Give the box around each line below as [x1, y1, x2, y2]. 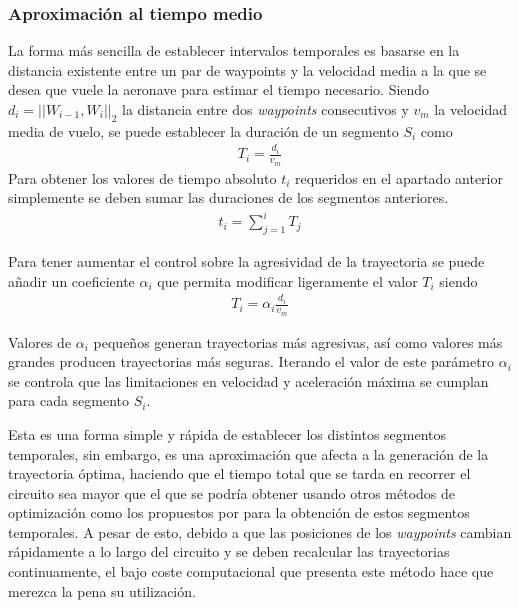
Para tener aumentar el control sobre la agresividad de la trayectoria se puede [8, 251, 485, 272]
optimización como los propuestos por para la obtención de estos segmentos [8, 502, 470, 523]
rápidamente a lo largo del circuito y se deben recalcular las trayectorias [8, 541, 450, 562]
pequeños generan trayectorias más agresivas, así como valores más [93, 331, 503, 352]
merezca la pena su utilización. [8, 580, 196, 601]
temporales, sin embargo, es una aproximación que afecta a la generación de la [8, 443, 489, 464]
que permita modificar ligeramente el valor [157, 270, 418, 291]
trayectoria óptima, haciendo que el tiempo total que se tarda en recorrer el [8, 463, 471, 484]
